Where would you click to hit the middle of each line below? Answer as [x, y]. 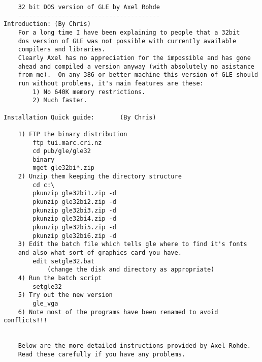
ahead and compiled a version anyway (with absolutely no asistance [136, 66]
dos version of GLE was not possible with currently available [127, 41]
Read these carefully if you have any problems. [102, 354]
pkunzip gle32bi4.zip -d [74, 219]
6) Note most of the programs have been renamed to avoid [118, 312]
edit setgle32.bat [63, 261]
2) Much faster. [60, 100]
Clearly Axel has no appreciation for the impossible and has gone [134, 58]
